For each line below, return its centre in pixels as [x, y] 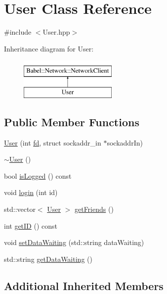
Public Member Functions [72, 122]
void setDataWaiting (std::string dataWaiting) [74, 242]
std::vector [20, 209]
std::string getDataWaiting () [48, 259]
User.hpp [56, 32]
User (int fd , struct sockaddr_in [53, 142]
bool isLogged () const [38, 175]
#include [18, 32]
